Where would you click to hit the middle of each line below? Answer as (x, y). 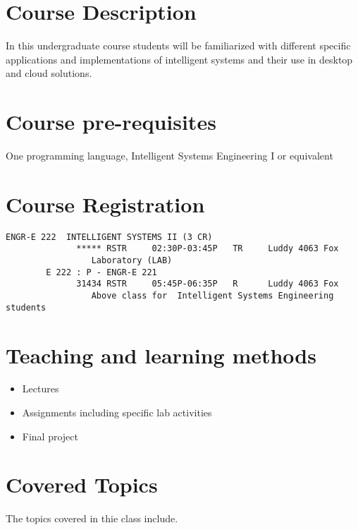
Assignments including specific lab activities (117, 412)
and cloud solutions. (49, 73)
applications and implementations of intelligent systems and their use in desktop (179, 59)
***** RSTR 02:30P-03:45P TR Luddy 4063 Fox (208, 249)
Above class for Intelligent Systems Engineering (212, 296)
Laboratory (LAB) (132, 261)
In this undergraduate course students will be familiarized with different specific (178, 46)
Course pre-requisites (111, 122)
